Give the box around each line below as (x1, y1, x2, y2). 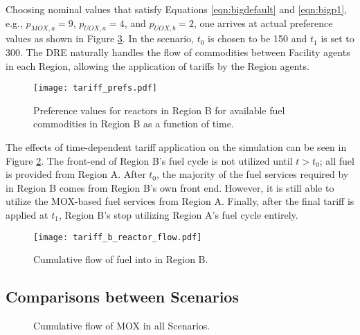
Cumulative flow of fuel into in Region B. (33, 252, 208, 266)
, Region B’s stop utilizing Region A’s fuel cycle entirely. (58, 207, 298, 221)
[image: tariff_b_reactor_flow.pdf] (33, 232, 202, 242)
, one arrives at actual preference (193, 15, 333, 30)
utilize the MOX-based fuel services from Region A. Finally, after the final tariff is (6, 194, 354, 208)
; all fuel (319, 153, 354, 167)
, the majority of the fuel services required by (156, 167, 349, 181)
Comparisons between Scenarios (6, 286, 239, 307)
